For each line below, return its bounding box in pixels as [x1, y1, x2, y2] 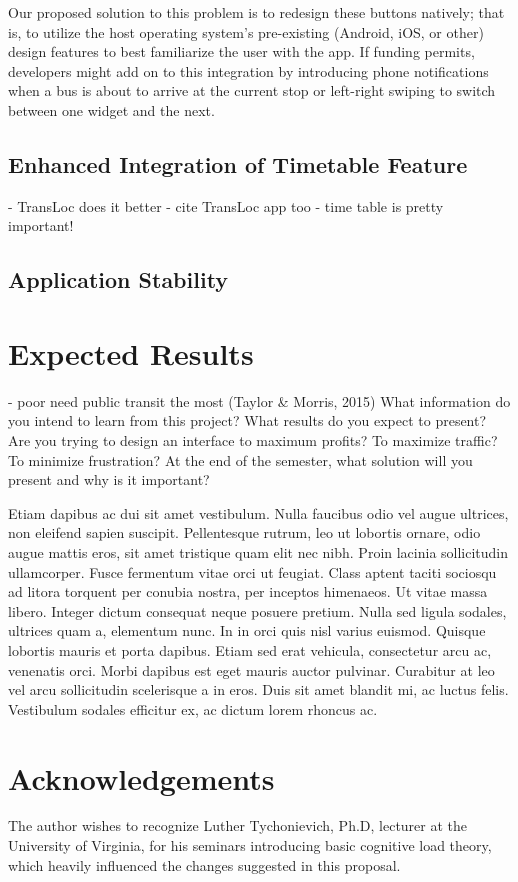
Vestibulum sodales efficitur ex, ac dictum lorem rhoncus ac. [8, 698, 378, 719]
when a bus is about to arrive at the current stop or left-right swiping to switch [8, 80, 496, 101]
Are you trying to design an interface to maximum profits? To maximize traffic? [8, 430, 498, 451]
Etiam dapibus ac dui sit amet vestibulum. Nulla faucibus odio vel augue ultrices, [8, 502, 509, 523]
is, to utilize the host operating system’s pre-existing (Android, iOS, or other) [8, 21, 484, 42]
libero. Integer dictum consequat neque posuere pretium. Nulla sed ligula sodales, [8, 600, 507, 621]
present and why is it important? [8, 469, 210, 490]
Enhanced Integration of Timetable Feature [8, 148, 468, 179]
